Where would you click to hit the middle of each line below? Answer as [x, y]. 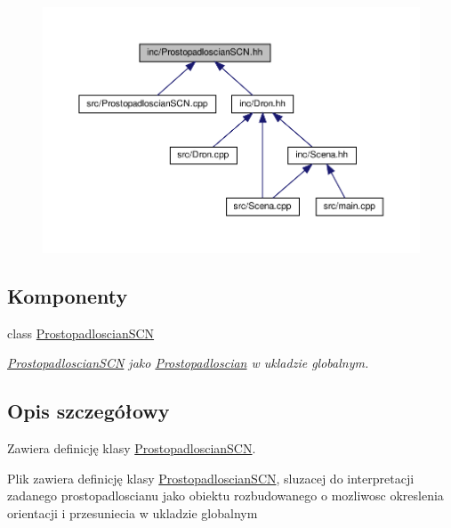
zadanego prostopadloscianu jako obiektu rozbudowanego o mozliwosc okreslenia [225, 496]
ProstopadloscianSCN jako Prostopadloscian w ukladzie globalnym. [188, 363]
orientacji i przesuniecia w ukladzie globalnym [133, 512]
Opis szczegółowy [89, 411]
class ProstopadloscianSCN [81, 333]
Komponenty [68, 295]
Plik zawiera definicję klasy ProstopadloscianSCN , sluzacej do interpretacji [211, 478]
